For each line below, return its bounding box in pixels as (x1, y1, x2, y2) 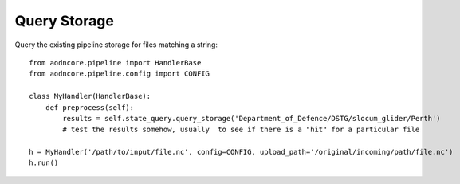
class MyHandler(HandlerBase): (29, 92, 151, 101)
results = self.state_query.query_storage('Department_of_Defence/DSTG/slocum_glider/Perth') (62, 114, 442, 123)
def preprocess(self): (45, 103, 135, 112)
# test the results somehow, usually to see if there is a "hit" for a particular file (62, 125, 420, 135)
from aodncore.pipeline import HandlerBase (29, 58, 202, 67)
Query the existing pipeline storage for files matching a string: (14, 40, 218, 49)
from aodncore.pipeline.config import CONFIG (29, 69, 210, 79)
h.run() (29, 159, 59, 167)
